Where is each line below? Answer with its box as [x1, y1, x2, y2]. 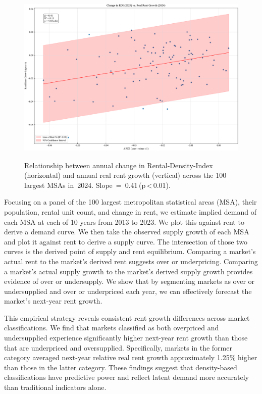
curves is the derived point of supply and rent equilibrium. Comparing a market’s [4, 246, 256, 257]
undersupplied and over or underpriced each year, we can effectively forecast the [4, 285, 252, 296]
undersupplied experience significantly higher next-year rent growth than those [4, 332, 248, 343]
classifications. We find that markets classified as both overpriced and [4, 322, 219, 333]
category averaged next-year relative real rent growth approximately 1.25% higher [4, 352, 257, 363]
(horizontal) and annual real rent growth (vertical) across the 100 [24, 170, 227, 180]
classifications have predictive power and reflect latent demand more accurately [4, 372, 249, 382]
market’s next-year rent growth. [4, 295, 102, 306]
